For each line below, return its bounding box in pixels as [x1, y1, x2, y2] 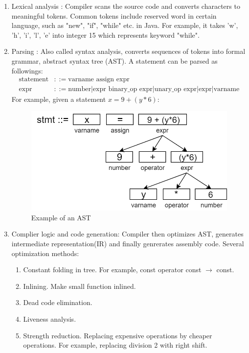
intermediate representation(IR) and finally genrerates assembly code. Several [11, 238, 244, 248]
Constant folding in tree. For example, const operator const [23, 264, 202, 275]
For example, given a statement [11, 94, 106, 104]
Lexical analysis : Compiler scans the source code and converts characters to [11, 1, 240, 11]
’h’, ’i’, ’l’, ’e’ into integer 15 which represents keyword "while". [11, 29, 200, 40]
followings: [11, 65, 43, 75]
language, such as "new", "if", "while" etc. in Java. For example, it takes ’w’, [11, 20, 238, 30]
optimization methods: [11, 248, 79, 258]
